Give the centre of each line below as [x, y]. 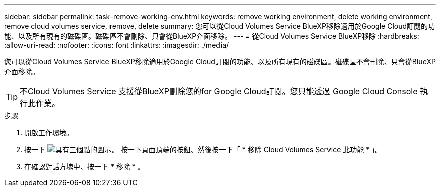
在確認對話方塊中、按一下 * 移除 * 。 [84, 167]
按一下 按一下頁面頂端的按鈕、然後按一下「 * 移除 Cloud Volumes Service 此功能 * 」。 [203, 150]
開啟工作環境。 [49, 133]
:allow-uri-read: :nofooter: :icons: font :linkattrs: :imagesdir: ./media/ [117, 45]
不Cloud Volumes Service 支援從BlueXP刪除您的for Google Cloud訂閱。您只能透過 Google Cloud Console [219, 91]
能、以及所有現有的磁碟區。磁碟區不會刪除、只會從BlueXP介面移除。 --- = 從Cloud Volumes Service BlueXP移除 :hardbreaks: [212, 36]
